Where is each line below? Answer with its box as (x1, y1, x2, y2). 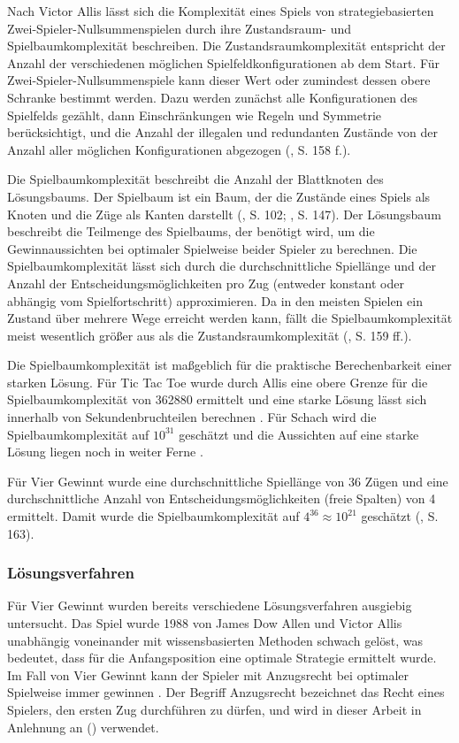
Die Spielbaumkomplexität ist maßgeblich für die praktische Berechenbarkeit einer (7, 356, 452, 374)
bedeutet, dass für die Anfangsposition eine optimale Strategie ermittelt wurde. (7, 648, 437, 667)
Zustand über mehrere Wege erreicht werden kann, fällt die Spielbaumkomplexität (7, 309, 453, 327)
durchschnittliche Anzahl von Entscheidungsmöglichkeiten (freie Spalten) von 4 (7, 489, 436, 508)
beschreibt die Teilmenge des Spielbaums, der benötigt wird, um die (7, 222, 375, 241)
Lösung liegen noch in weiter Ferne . (7, 442, 203, 461)
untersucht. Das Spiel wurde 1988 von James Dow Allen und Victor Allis (7, 614, 402, 632)
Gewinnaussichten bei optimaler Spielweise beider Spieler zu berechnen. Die (7, 239, 417, 257)
